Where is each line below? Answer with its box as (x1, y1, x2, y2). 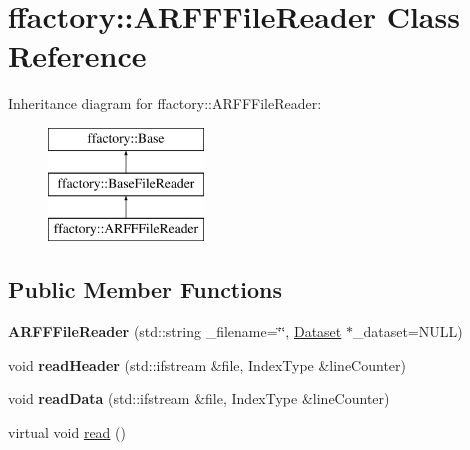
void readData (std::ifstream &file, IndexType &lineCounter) (8, 388, 390, 409)
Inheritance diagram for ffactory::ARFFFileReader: (8, 93, 322, 114)
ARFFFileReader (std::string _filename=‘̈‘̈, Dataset (8, 321, 342, 342)
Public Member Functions (8, 274, 282, 305)
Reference (8, 35, 147, 76)
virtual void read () (8, 421, 126, 442)
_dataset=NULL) (352, 321, 463, 342)
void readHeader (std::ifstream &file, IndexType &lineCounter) (8, 354, 406, 375)
